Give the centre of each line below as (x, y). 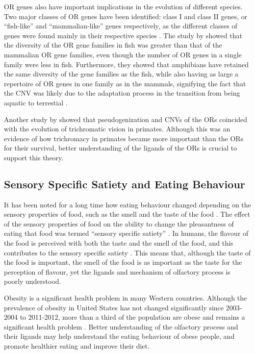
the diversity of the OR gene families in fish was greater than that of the (113, 45)
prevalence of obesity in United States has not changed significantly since (114, 307)
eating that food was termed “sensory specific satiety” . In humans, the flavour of (126, 233)
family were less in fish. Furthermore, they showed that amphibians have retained (126, 64)
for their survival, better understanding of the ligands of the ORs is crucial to (121, 148)
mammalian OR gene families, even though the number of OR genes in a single (123, 54)
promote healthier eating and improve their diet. (77, 346)
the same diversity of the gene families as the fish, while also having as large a (121, 74)
